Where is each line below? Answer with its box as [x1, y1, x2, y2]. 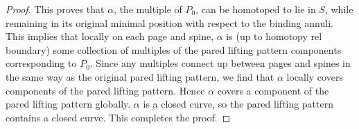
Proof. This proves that [6, 2, 105, 16]
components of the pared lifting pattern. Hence [6, 83, 205, 97]
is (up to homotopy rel [226, 29, 322, 43]
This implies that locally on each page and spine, [6, 29, 214, 43]
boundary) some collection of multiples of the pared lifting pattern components [6, 42, 342, 57]
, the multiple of [114, 2, 182, 16]
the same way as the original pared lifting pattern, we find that [6, 69, 274, 83]
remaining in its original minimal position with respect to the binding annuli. [6, 15, 333, 30]
